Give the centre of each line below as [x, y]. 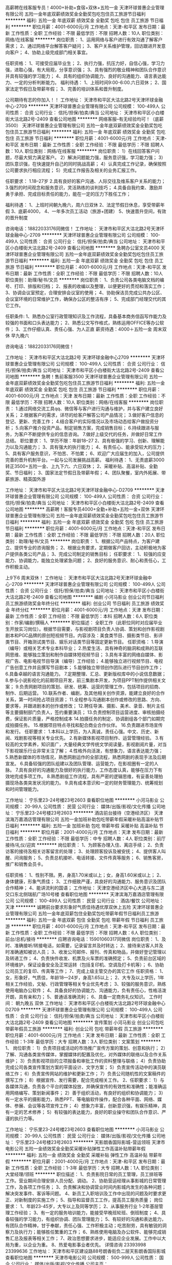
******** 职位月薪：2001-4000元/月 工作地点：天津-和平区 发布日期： [86, 1161]
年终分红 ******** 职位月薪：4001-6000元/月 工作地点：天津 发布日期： [88, 610]
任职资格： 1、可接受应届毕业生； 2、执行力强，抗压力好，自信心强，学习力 [85, 63]
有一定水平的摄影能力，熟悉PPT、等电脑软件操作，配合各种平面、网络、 [81, 1099]
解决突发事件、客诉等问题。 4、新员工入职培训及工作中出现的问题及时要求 [84, 1193]
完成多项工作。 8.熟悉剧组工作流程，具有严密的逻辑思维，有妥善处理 [86, 776]
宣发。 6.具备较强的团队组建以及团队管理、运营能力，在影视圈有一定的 [80, 763]
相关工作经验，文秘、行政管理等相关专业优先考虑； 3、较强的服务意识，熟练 [86, 984]
